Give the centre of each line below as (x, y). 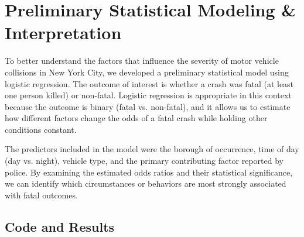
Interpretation (63, 32)
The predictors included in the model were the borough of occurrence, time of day (152, 149)
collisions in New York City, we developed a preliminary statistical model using (147, 72)
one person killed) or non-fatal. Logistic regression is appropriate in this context (148, 95)
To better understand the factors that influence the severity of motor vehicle (142, 61)
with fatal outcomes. (41, 195)
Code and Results (60, 226)
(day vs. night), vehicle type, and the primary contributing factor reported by (144, 161)
